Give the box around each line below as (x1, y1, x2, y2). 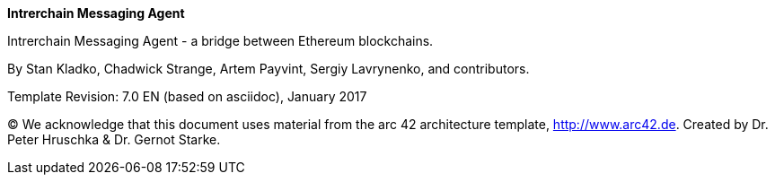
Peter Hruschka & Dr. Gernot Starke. (7, 132, 221, 147)
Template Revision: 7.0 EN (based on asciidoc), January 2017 (7, 89, 367, 104)
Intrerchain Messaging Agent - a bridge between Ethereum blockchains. (7, 33, 434, 48)
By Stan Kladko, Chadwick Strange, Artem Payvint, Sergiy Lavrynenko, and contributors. (7, 61, 530, 76)
